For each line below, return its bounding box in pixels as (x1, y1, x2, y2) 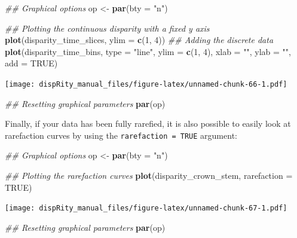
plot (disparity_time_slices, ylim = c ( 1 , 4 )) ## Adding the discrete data (5, 33, 274, 46)
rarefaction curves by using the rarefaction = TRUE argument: (5, 129, 237, 141)
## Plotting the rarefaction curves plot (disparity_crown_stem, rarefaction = (5, 169, 293, 182)
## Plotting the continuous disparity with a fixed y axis (5, 22, 210, 34)
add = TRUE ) (5, 57, 58, 69)
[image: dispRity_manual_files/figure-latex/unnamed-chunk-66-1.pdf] (5, 80, 287, 89)
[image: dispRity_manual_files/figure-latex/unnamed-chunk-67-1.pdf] (5, 204, 287, 213)
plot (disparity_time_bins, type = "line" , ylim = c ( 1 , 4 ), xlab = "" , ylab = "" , (5, 45, 291, 57)
